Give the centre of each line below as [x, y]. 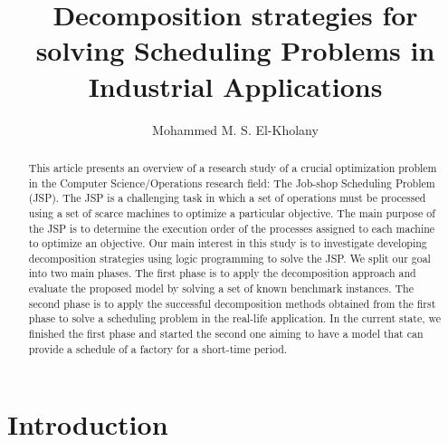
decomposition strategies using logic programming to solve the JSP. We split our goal [229, 258]
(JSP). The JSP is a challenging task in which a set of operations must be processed [227, 198]
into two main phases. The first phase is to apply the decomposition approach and [222, 273]
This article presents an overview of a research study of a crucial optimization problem [233, 167]
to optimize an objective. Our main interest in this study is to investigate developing [228, 243]
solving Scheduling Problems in [235, 50]
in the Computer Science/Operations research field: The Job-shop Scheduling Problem [232, 183]
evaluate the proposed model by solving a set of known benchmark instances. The [221, 288]
